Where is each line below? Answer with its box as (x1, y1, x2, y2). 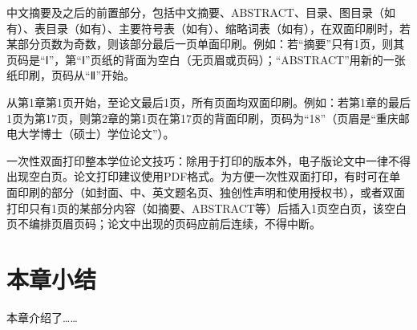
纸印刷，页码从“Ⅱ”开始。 (6, 67, 136, 84)
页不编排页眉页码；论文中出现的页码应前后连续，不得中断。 (6, 215, 321, 232)
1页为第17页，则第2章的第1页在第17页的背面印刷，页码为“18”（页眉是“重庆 (6, 109, 399, 126)
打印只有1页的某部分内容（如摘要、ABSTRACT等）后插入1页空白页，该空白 (6, 199, 407, 216)
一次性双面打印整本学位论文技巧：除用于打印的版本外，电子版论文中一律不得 (6, 152, 411, 169)
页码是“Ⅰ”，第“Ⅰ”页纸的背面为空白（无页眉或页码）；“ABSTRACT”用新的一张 (6, 51, 406, 67)
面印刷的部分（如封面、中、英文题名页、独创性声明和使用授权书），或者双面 (6, 183, 405, 200)
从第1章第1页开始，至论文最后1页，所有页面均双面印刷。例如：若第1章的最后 (6, 93, 411, 110)
